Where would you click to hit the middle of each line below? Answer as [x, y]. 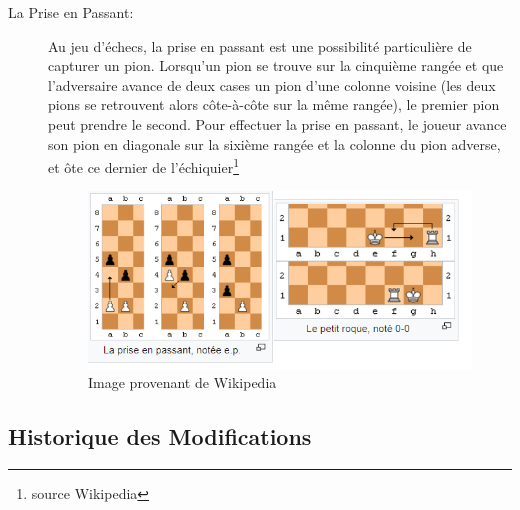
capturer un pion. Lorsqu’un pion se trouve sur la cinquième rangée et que [276, 65]
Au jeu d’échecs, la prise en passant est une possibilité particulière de [260, 45]
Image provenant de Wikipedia [182, 382]
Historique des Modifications [160, 436]
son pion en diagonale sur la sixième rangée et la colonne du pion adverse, [274, 143]
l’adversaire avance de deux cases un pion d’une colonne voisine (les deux [272, 84]
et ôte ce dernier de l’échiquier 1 [144, 165]
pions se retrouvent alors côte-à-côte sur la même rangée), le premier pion [274, 104]
